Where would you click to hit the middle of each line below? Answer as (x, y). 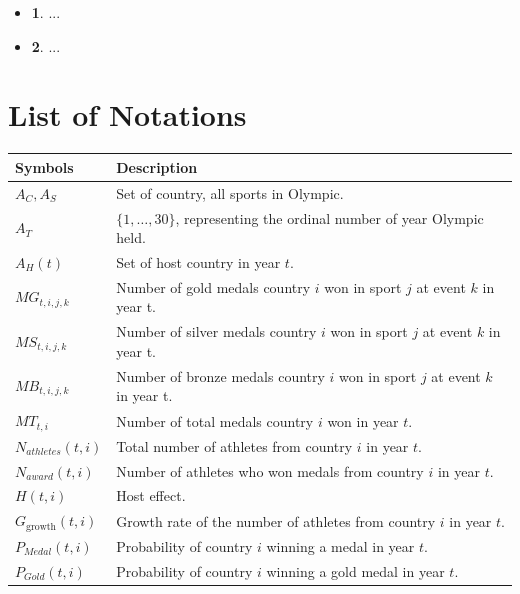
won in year (363, 420)
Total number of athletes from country (234, 445)
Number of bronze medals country (220, 375)
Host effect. (151, 495)
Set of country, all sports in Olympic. (230, 192)
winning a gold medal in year (355, 570)
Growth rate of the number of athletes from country (276, 520)
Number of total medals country (215, 420)
